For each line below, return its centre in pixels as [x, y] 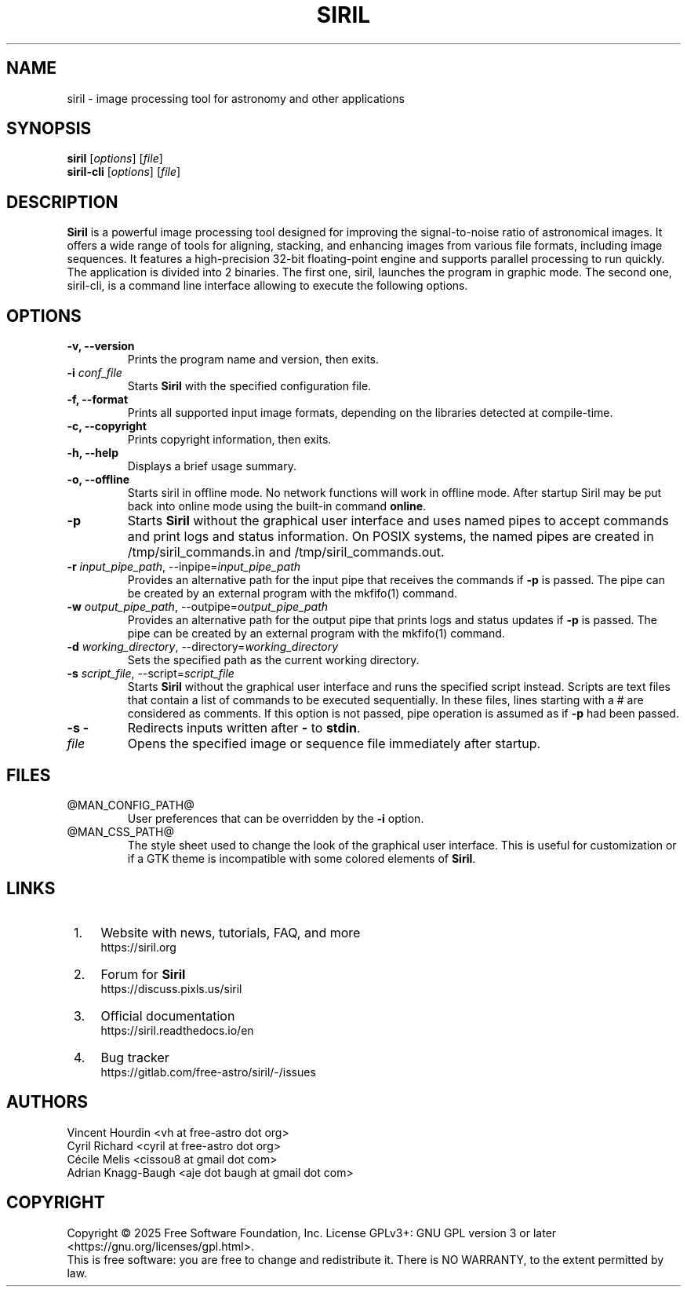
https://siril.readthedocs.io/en [177, 1030]
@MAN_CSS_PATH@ [120, 831]
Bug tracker [135, 1057]
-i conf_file [95, 373]
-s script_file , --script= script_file [151, 674]
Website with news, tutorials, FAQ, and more [231, 932]
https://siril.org [138, 947]
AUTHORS [47, 1102]
